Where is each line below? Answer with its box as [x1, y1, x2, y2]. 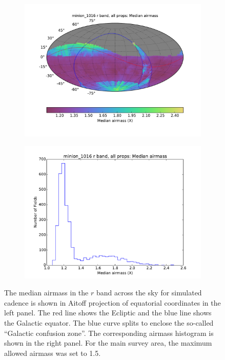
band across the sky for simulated [96, 287, 202, 298]
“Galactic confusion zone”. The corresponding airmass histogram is [4, 327, 214, 338]
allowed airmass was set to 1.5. [4, 347, 101, 358]
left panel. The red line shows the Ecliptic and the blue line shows [4, 307, 212, 318]
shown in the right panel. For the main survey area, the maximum [4, 337, 212, 348]
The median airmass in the [4, 287, 89, 298]
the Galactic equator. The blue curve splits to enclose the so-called [4, 317, 214, 328]
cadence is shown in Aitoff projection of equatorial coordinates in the [4, 297, 221, 308]
